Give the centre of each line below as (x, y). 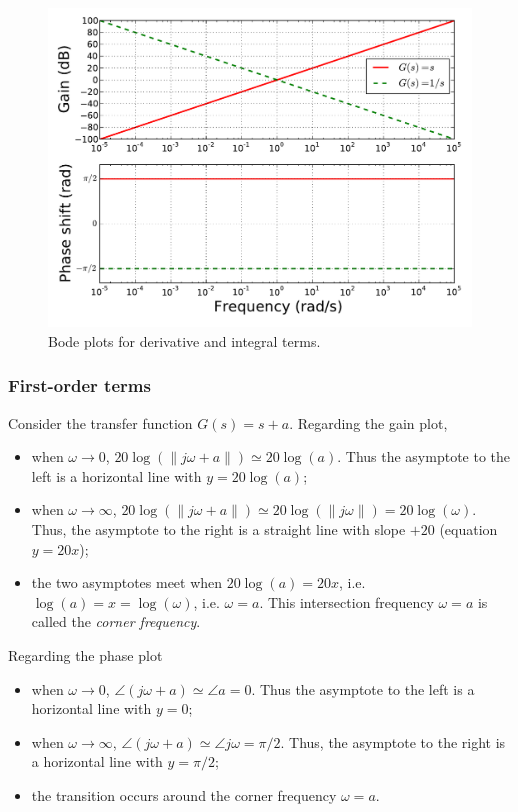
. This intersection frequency (346, 601)
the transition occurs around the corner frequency (184, 794)
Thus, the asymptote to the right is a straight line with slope (218, 529)
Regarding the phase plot (85, 654)
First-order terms (79, 385)
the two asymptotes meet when (127, 582)
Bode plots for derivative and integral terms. (184, 340)
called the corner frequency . (116, 621)
